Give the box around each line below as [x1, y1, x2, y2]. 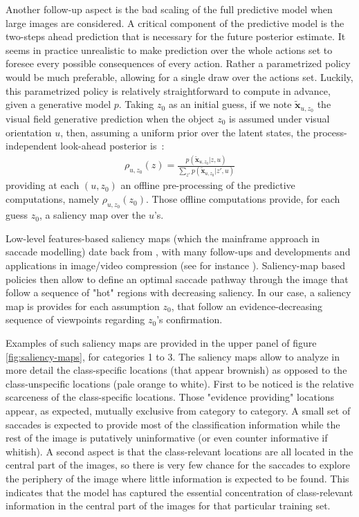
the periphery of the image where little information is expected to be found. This [6, 471, 349, 485]
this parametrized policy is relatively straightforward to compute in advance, [6, 83, 331, 98]
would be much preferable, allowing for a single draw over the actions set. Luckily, [6, 69, 353, 84]
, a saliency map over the [39, 208, 146, 222]
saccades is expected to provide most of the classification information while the [6, 417, 340, 431]
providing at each [6, 178, 80, 192]
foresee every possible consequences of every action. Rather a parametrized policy [6, 56, 351, 71]
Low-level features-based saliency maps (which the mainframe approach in [6, 230, 320, 245]
